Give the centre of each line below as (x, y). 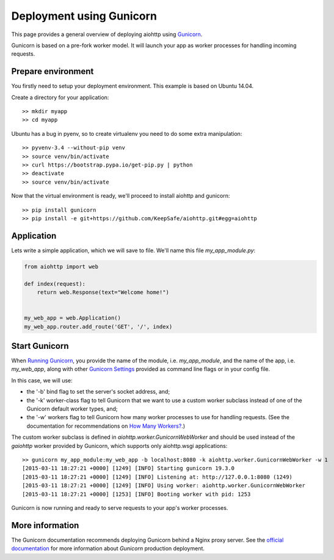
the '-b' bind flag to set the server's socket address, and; (98, 392)
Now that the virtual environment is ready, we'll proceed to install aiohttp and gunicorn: (121, 196)
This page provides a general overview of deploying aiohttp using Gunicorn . (107, 34)
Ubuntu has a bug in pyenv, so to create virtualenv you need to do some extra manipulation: (127, 133)
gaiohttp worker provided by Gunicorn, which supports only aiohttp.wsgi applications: (119, 446)
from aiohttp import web (61, 267)
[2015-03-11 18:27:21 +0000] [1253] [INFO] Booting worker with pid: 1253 (136, 494)
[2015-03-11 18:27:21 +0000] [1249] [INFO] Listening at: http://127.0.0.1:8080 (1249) (158, 477)
